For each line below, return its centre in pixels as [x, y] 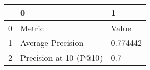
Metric [32, 28]
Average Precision [52, 43]
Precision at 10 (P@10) [62, 57]
